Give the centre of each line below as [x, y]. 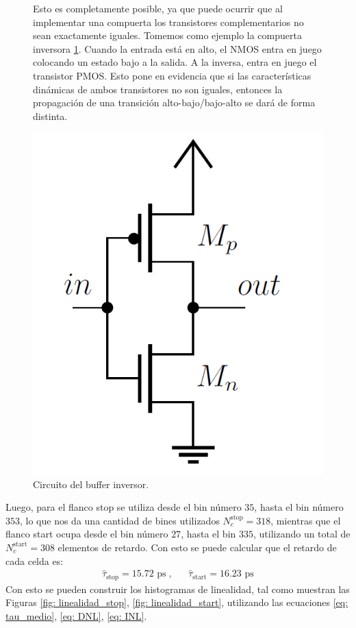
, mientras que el [306, 520]
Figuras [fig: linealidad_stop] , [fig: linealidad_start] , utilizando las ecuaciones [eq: [177, 602]
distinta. [50, 116]
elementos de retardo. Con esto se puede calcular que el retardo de [197, 547]
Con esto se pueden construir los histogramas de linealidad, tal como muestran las [178, 589]
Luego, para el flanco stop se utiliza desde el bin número [124, 507]
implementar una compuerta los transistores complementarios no [168, 22]
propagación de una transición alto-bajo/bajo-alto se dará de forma [174, 102]
